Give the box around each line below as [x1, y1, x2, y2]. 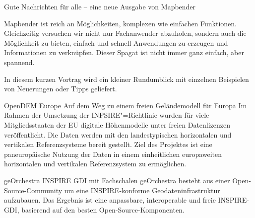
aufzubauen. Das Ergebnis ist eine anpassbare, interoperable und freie [4, 195, 216, 205]
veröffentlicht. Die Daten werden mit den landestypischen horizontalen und [4, 129, 232, 140]
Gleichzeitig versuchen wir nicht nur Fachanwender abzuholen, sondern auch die [4, 28, 247, 38]
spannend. [4, 57, 35, 67]
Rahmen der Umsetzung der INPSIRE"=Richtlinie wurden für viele [4, 110, 209, 120]
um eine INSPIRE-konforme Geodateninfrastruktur [64, 185, 220, 195]
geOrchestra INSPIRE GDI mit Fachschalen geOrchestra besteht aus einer [4, 175, 230, 185]
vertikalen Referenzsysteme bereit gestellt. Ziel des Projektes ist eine [4, 139, 212, 149]
